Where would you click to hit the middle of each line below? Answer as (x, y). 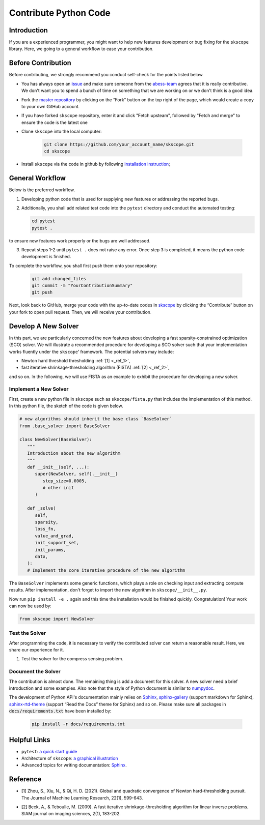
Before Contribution (40, 63)
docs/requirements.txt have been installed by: (60, 711)
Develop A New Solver (44, 326)
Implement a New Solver (39, 389)
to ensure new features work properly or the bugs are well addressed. (80, 240)
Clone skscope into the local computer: (62, 132)
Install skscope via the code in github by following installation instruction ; (96, 164)
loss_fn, (45, 529)
